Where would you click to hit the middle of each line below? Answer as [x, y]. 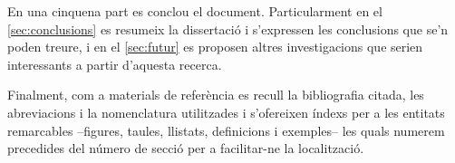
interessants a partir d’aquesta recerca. [115, 64]
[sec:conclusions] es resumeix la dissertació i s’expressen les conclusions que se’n [228, 29]
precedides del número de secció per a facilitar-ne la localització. [186, 148]
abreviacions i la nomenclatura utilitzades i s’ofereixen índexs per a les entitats [226, 112]
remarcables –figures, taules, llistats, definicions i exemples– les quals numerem [226, 130]
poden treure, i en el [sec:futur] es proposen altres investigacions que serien [215, 47]
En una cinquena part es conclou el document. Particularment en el [195, 11]
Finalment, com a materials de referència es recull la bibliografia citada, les [216, 95]
